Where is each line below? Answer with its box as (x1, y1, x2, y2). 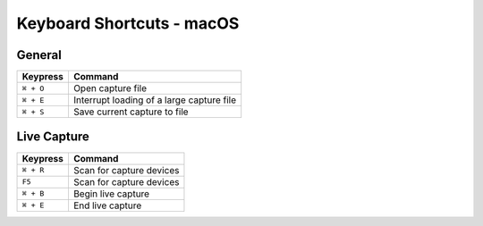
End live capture (72, 199, 142, 212)
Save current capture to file (72, 105, 189, 118)
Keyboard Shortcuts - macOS (16, 13, 240, 33)
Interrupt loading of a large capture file (72, 94, 237, 106)
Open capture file (72, 82, 148, 95)
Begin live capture (72, 188, 150, 200)
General (16, 47, 63, 63)
